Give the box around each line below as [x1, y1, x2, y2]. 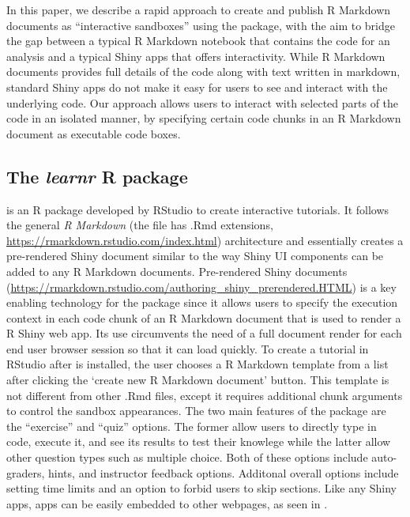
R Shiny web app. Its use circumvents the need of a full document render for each [6, 325, 402, 342]
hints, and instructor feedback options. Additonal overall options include [48, 464, 399, 481]
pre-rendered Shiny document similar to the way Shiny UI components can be [6, 247, 384, 264]
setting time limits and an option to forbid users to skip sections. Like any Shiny [6, 480, 397, 496]
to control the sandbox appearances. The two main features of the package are [6, 402, 386, 419]
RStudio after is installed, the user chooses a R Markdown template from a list [6, 356, 389, 372]
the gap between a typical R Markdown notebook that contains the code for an [6, 32, 390, 49]
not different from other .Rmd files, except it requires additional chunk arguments [6, 387, 403, 403]
